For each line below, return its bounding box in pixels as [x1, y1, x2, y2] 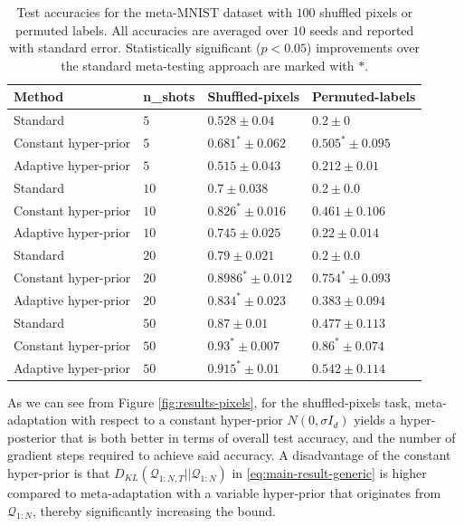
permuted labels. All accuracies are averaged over [14, 20, 289, 39]
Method [14, 87, 64, 106]
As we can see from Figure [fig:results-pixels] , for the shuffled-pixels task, [7, 392, 412, 411]
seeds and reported [309, 20, 414, 39]
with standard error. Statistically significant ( [9, 38, 261, 57]
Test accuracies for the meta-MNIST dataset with [16, 3, 292, 21]
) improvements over [307, 38, 421, 57]
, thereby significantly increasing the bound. [32, 501, 276, 520]
